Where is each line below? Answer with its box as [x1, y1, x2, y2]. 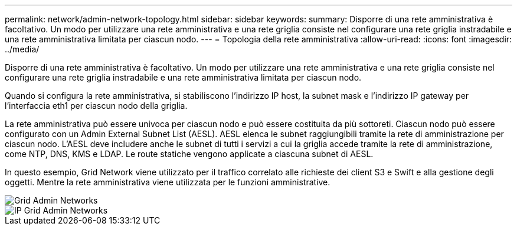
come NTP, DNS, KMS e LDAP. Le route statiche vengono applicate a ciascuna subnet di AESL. [5, 149, 374, 159]
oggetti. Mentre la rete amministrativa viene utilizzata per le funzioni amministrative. [5, 177, 331, 187]
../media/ [5, 44, 40, 54]
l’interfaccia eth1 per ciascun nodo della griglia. [5, 101, 188, 111]
